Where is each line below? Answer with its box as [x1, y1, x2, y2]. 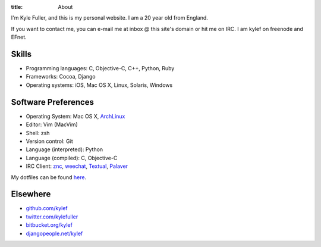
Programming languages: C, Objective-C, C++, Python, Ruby [26, 65, 175, 72]
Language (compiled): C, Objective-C [26, 154, 118, 161]
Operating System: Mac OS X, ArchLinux [26, 112, 125, 120]
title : [11, 4, 23, 10]
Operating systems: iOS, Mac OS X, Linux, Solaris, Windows [26, 81, 173, 89]
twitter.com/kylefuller [26, 213, 78, 220]
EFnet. [11, 33, 27, 41]
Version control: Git [26, 137, 74, 145]
